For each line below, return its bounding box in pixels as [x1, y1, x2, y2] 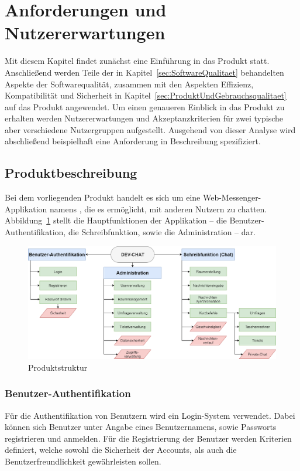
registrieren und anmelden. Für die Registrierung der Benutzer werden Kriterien [5, 432, 292, 444]
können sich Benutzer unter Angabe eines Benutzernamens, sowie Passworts [5, 421, 277, 433]
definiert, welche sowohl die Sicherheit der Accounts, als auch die [5, 443, 237, 456]
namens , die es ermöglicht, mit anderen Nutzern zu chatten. [50, 202, 267, 215]
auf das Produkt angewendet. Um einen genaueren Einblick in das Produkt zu [5, 100, 285, 113]
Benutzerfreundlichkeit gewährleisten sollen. [5, 455, 161, 467]
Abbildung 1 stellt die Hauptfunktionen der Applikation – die [5, 214, 227, 226]
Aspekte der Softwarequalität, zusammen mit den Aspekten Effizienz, [5, 77, 254, 90]
